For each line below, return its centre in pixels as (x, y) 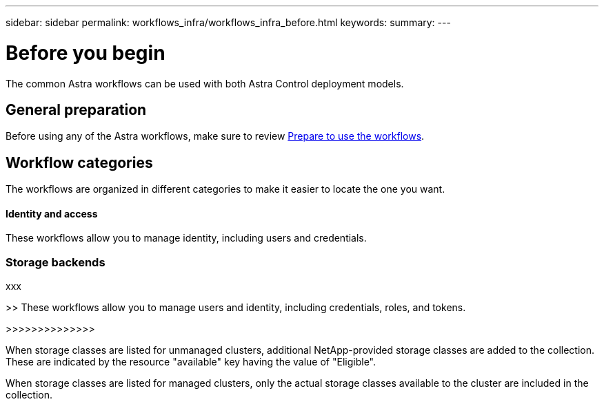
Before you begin (85, 53)
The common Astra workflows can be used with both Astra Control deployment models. (205, 83)
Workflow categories (79, 162)
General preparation (76, 109)
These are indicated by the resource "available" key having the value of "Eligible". (191, 362)
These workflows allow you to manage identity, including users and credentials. (186, 238)
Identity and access (52, 213)
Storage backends (56, 262)
